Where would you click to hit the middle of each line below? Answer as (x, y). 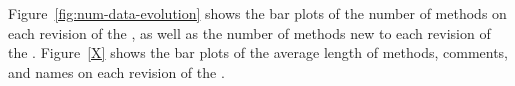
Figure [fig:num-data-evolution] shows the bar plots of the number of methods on (257, 13)
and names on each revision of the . (116, 71)
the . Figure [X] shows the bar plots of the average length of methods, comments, (258, 52)
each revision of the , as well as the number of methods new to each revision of (249, 32)
